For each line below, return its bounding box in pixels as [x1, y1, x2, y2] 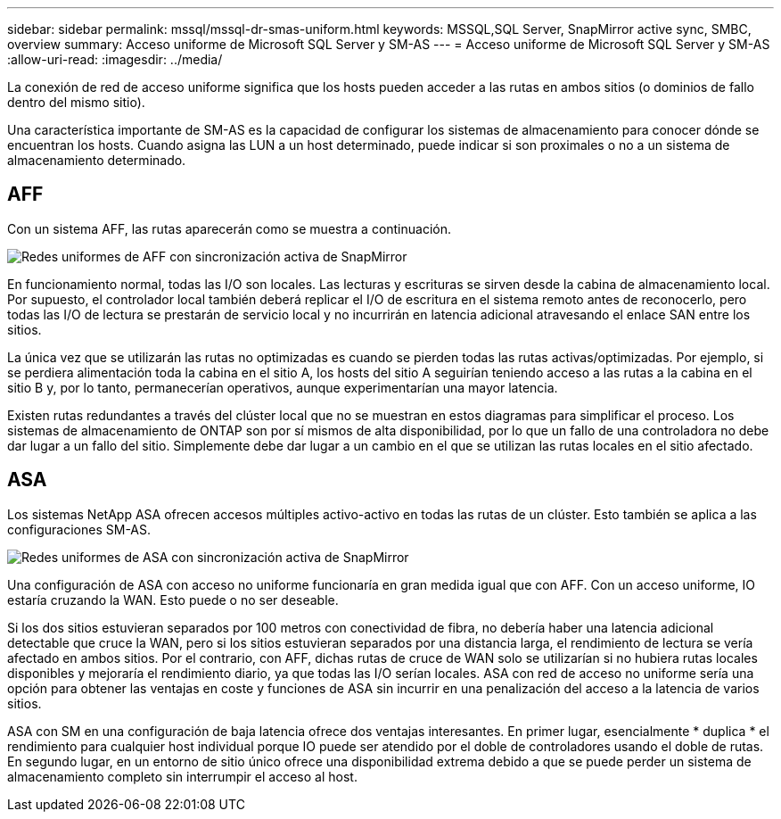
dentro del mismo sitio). [7, 95, 145, 110]
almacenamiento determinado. [7, 153, 186, 168]
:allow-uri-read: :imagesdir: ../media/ [7, 52, 223, 67]
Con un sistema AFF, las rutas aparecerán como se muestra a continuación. [7, 220, 452, 236]
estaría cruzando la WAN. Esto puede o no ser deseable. [7, 591, 339, 608]
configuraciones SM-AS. [7, 521, 152, 537]
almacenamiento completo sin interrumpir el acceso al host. [7, 768, 358, 784]
